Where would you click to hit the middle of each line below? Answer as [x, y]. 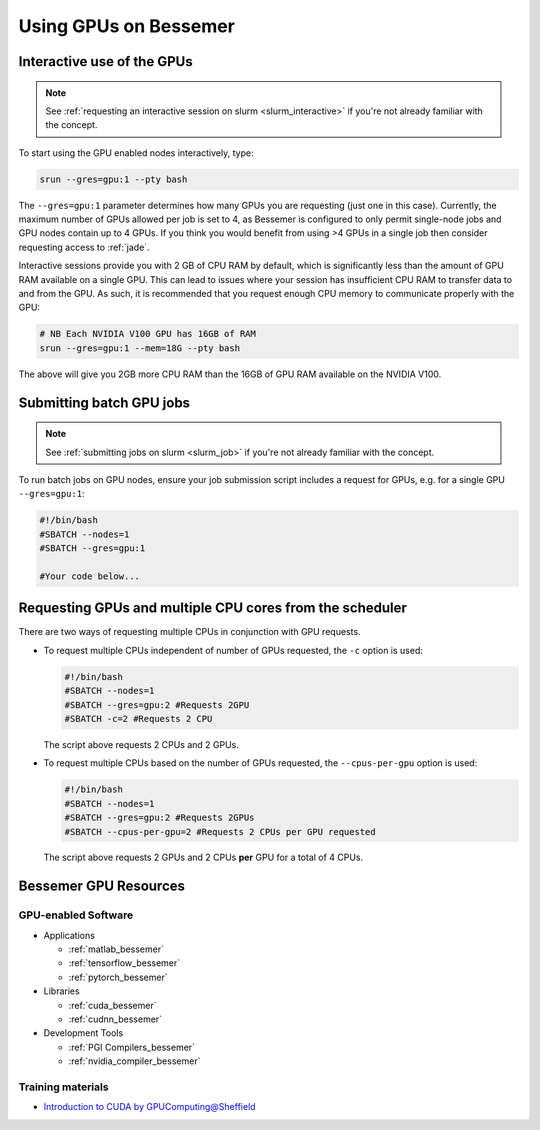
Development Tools [83, 1033]
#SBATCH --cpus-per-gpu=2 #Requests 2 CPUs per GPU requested [220, 831]
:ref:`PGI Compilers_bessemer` [131, 1047]
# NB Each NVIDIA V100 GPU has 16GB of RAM [148, 334]
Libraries [61, 991]
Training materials [63, 1087]
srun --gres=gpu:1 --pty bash [113, 179]
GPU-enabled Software [76, 915]
